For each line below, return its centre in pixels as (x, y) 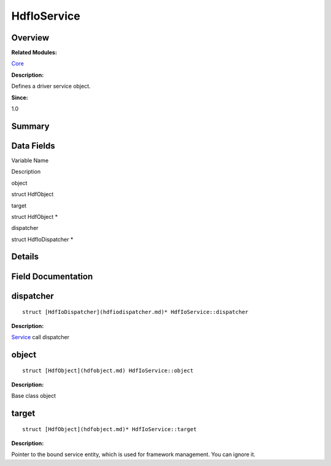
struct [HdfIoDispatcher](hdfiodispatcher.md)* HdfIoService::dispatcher (135, 312)
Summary (30, 126)
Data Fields (33, 146)
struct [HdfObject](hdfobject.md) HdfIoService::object (108, 371)
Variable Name (30, 160)
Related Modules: (34, 53)
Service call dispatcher (40, 337)
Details (25, 257)
